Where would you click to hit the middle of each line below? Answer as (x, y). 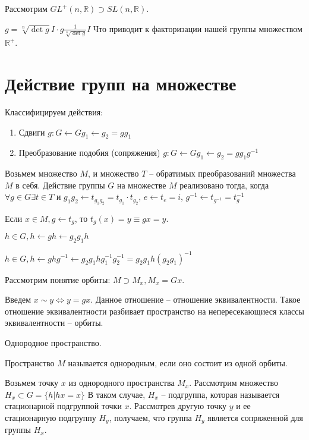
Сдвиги (32, 132)
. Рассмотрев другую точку (178, 406)
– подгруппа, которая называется (220, 394)
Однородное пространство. (53, 342)
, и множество (113, 173)
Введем (18, 299)
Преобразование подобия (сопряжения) (89, 153)
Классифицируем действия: (54, 112)
